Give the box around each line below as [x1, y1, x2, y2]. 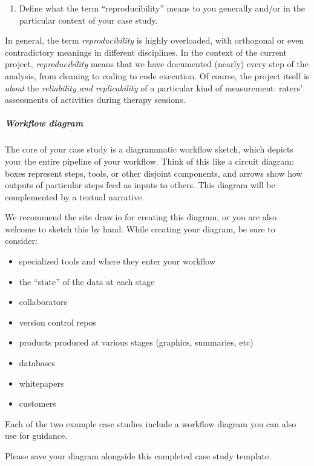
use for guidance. [5, 429, 68, 442]
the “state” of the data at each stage [19, 275, 155, 287]
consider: [5, 234, 38, 247]
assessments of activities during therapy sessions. [5, 93, 186, 106]
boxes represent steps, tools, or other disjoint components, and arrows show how [5, 166, 303, 179]
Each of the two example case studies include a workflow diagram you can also [5, 417, 296, 430]
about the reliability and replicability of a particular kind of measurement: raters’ [5, 81, 303, 94]
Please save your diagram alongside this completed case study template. [5, 450, 272, 462]
